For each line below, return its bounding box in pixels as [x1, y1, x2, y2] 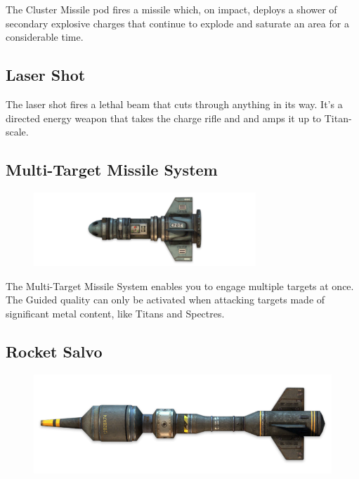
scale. [6, 124, 29, 139]
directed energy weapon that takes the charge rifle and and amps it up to [6, 110, 322, 125]
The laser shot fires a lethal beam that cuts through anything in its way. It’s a [6, 96, 343, 111]
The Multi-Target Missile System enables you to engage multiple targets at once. [6, 278, 354, 293]
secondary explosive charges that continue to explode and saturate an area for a [6, 15, 349, 30]
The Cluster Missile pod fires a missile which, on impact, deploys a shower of [6, 2, 337, 16]
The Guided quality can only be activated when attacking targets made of [6, 292, 325, 307]
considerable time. [6, 29, 84, 44]
